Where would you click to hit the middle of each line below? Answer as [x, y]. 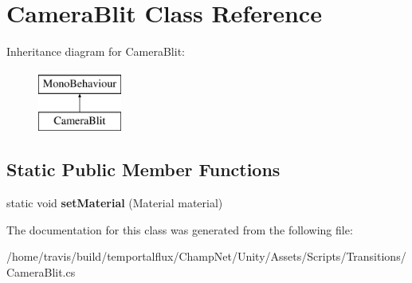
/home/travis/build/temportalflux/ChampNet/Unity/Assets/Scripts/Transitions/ [206, 256]
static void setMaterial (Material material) [115, 203]
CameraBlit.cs [41, 271]
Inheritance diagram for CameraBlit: [96, 51]
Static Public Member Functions [143, 169]
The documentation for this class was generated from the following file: [180, 229]
